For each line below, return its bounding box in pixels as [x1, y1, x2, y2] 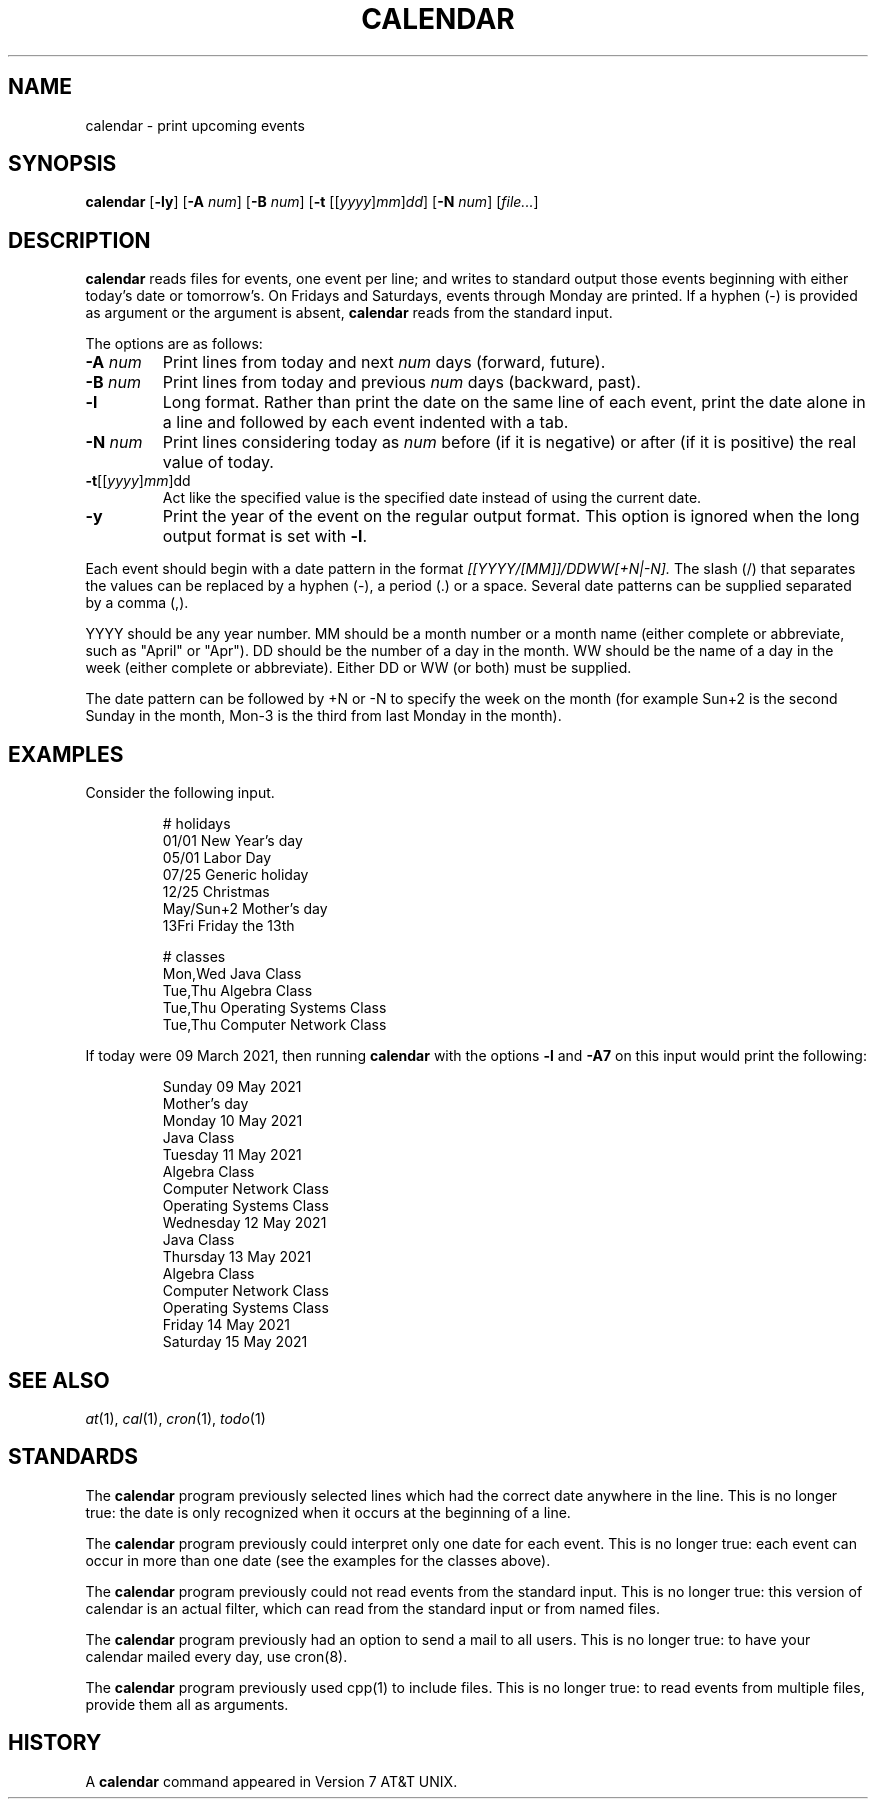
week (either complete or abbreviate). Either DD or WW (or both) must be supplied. [85, 659, 632, 677]
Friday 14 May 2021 [162, 1316, 290, 1334]
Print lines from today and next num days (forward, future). [162, 352, 606, 373]
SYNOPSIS [8, 151, 117, 177]
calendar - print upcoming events [85, 116, 305, 134]
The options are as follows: [85, 335, 263, 353]
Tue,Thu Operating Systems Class [162, 999, 387, 1017]
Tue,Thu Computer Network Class [162, 1016, 387, 1034]
